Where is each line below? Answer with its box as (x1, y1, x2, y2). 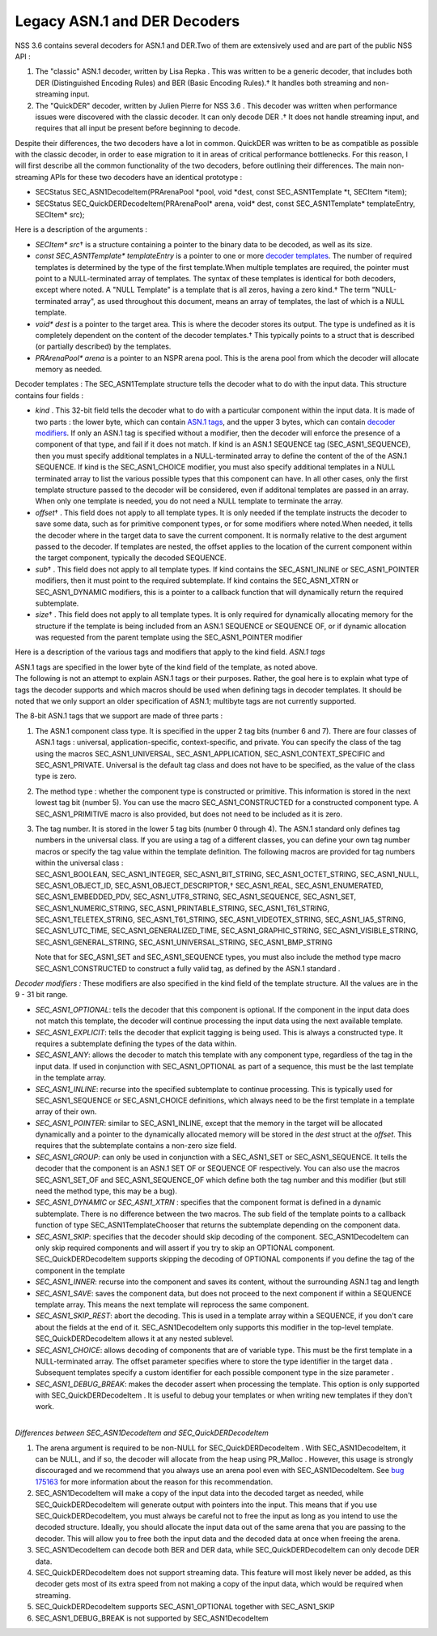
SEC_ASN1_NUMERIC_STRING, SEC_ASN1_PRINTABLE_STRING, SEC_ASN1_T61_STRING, (35, 903, 330, 913)
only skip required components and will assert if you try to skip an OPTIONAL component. (35, 1243, 335, 1253)
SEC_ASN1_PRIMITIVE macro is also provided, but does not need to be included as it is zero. (35, 809, 343, 819)
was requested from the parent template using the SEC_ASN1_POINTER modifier (35, 632, 303, 642)
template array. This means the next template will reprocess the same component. (35, 1300, 309, 1309)
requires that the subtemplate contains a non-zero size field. (35, 1141, 237, 1150)
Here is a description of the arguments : (15, 225, 148, 234)
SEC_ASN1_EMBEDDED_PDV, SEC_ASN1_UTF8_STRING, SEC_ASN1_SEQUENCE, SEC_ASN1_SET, (35, 892, 356, 902)
